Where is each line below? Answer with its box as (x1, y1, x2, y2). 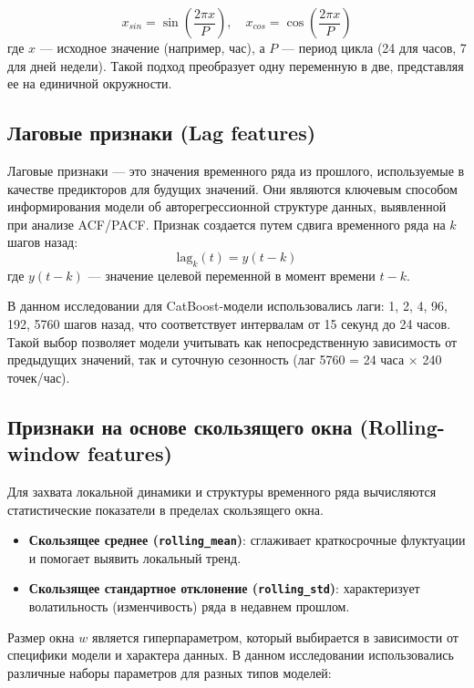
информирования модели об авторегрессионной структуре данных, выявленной (7, 197, 447, 216)
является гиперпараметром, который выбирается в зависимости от (91, 627, 459, 646)
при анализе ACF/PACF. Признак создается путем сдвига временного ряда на (7, 214, 446, 233)
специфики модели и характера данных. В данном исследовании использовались (7, 645, 454, 664)
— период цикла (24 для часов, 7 (282, 38, 467, 56)
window (7, 439, 80, 467)
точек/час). (7, 367, 70, 386)
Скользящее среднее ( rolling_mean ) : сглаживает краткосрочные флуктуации (28, 530, 466, 549)
